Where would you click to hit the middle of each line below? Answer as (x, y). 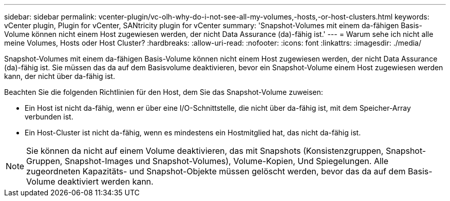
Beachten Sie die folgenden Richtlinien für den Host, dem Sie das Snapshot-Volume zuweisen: (164, 92)
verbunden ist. (49, 117)
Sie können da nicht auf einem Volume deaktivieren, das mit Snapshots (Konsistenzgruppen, (205, 151)
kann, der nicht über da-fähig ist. (60, 76)
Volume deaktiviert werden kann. (90, 182)
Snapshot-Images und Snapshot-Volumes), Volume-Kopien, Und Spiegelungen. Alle (227, 161)
